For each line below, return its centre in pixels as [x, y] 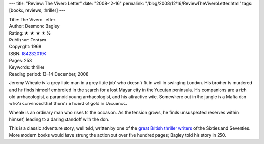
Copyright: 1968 [25, 47]
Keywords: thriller [27, 67]
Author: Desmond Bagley [34, 26]
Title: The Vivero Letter [32, 19]
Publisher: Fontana [28, 40]
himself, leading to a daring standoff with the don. [59, 119]
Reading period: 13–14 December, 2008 [49, 74]
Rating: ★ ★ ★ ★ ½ [30, 33]
